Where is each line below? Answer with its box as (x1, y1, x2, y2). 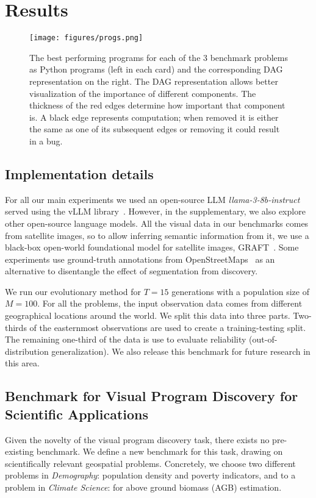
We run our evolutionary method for (5, 285, 142, 297)
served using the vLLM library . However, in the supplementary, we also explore (5, 205, 306, 218)
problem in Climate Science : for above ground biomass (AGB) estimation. (5, 481, 282, 494)
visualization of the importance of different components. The (29, 87, 256, 99)
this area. (5, 357, 40, 369)
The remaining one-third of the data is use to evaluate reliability (5, 333, 246, 346)
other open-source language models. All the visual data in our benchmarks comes (5, 216, 309, 229)
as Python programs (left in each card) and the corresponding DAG (29, 63, 283, 76)
